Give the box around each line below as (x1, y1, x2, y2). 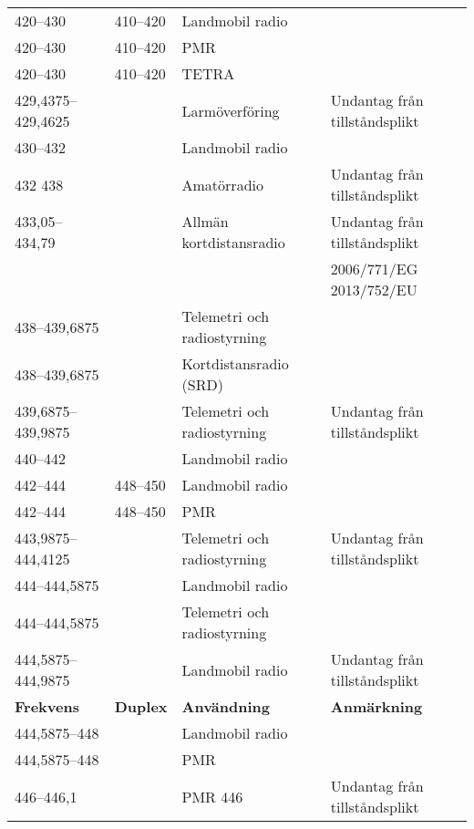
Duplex (114, 696, 168, 717)
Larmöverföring (181, 99, 280, 121)
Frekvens (15, 696, 79, 717)
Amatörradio (181, 173, 263, 195)
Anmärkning (330, 696, 423, 717)
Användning (181, 696, 270, 717)
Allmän (181, 211, 229, 232)
